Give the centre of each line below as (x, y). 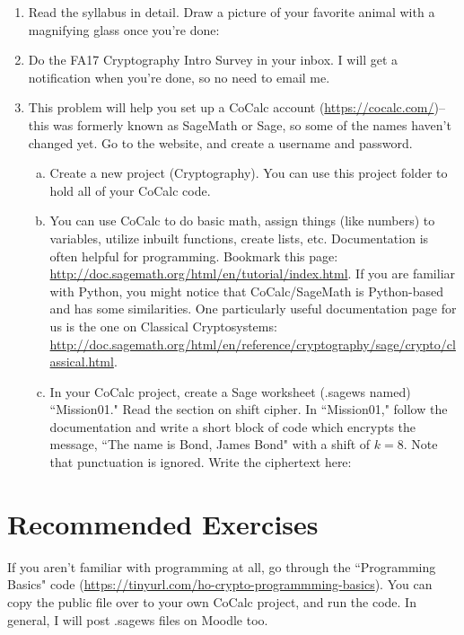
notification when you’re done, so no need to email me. (179, 77)
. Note (420, 444)
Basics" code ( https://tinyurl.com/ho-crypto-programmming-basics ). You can (220, 584)
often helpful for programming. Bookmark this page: (194, 256)
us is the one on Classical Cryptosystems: (163, 326)
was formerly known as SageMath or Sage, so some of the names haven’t (252, 124)
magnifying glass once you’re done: (124, 29)
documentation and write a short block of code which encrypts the (233, 426)
